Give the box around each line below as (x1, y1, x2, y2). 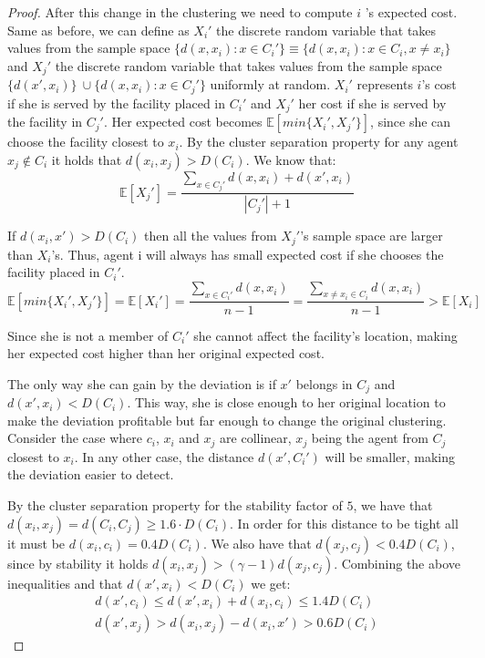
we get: (251, 573, 291, 592)
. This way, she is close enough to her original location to (127, 393, 446, 412)
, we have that (353, 495, 433, 514)
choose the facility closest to (7, 132, 164, 151)
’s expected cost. (365, 3, 458, 21)
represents (356, 75, 413, 94)
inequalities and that (7, 573, 123, 592)
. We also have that (202, 533, 312, 552)
